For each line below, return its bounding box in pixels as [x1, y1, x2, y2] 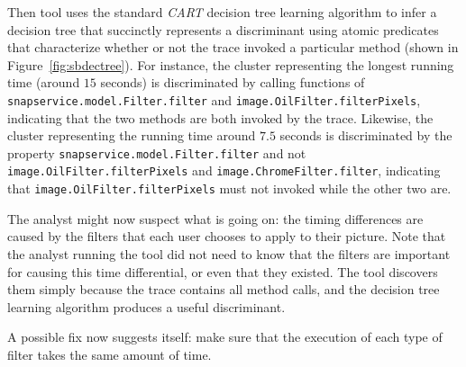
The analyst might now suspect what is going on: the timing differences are [7, 209, 424, 228]
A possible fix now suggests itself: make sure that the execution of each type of [7, 327, 443, 346]
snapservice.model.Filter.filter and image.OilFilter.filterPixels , [7, 90, 421, 109]
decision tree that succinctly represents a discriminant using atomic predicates [7, 20, 439, 39]
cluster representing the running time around [7, 126, 256, 145]
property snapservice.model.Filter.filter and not [7, 143, 306, 162]
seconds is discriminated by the [279, 126, 452, 145]
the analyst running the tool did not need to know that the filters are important [7, 244, 451, 263]
